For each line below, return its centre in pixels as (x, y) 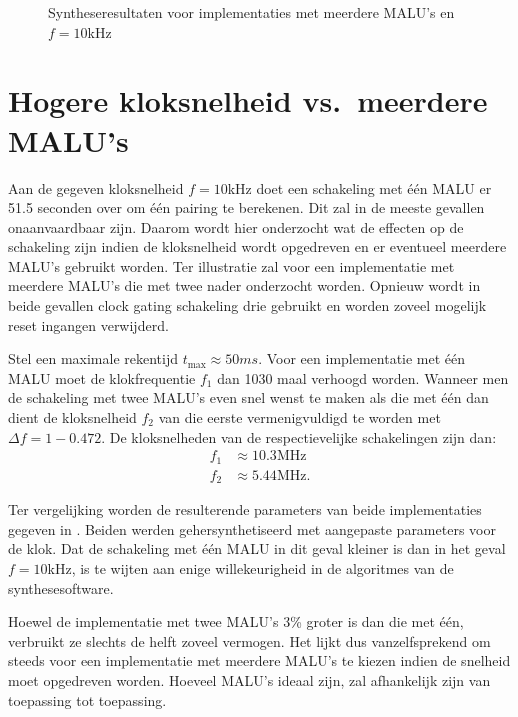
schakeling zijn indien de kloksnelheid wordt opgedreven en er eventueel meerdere (257, 246)
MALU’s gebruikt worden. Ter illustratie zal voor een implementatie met (231, 265)
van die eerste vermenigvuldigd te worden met (299, 417)
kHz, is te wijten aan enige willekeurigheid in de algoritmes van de (250, 567)
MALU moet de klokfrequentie (102, 377)
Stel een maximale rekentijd (93, 358)
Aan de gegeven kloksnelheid (96, 187)
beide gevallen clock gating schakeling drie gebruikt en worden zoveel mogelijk (247, 305)
